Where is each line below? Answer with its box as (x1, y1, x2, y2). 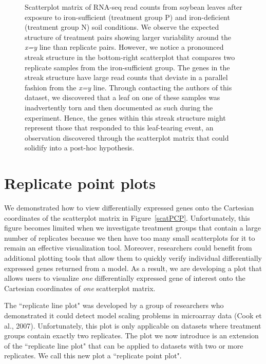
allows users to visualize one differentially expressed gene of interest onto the (4, 273, 245, 283)
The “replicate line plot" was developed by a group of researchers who (4, 300, 224, 311)
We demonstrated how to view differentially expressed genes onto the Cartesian (4, 202, 254, 213)
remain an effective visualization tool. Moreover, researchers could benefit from (4, 242, 252, 253)
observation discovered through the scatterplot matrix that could (25, 132, 229, 143)
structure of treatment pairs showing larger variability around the (25, 31, 231, 42)
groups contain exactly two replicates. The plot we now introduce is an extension (4, 330, 259, 341)
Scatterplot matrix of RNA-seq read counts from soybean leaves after (25, 2, 242, 12)
